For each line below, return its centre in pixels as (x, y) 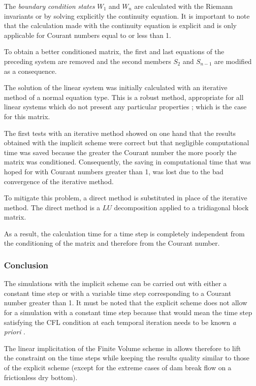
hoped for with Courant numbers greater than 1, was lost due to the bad (114, 171)
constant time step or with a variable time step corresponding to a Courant (118, 293)
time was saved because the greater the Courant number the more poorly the (120, 152)
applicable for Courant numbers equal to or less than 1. (88, 35)
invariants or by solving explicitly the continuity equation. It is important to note (127, 16)
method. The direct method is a (52, 207)
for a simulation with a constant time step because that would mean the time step (128, 312)
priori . (15, 332)
